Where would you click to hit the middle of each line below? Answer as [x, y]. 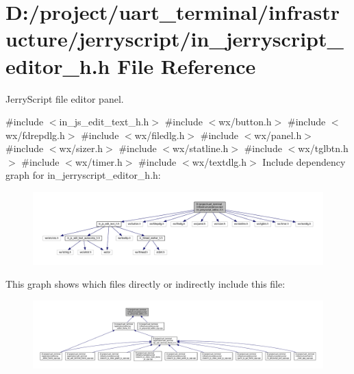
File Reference [187, 65]
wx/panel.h [278, 135]
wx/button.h [245, 122]
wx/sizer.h [81, 148]
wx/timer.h [99, 161]
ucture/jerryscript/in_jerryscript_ [175, 39]
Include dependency [304, 161]
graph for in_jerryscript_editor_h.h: [83, 175]
